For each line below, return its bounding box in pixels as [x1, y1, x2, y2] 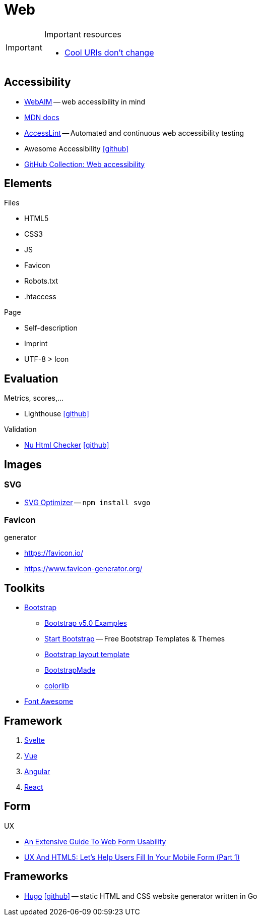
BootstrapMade [44, 666, 96, 675]
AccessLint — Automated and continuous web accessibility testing [24, 128, 244, 137]
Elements [4, 177, 52, 190]
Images [4, 458, 42, 471]
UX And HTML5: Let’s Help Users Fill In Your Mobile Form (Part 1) [24, 852, 240, 861]
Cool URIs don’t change [64, 47, 154, 58]
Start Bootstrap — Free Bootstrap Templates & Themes [44, 634, 225, 643]
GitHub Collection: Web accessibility [24, 159, 145, 169]
